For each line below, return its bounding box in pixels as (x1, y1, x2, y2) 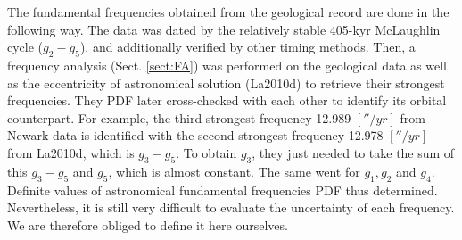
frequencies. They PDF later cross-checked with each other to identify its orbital (7, 91, 447, 110)
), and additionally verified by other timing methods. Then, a (79, 37, 416, 56)
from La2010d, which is (7, 143, 135, 161)
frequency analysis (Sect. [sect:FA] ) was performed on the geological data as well (7, 55, 448, 74)
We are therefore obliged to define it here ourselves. (7, 215, 288, 234)
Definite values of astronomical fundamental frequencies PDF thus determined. (7, 180, 438, 199)
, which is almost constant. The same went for (108, 161, 360, 180)
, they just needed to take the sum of (252, 143, 455, 161)
